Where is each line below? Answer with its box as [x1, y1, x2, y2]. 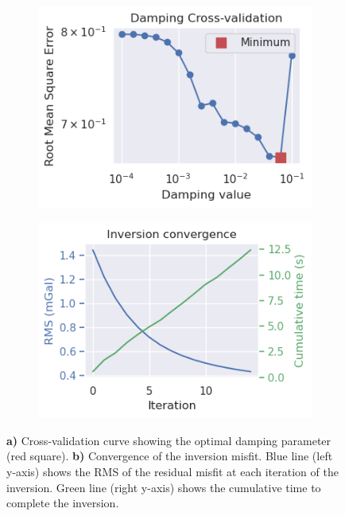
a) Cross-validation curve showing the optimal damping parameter [6, 432, 331, 448]
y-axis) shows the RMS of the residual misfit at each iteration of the [6, 463, 339, 479]
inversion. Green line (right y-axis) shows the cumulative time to [6, 479, 321, 495]
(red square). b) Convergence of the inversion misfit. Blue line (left [6, 448, 333, 464]
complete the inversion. [6, 494, 119, 511]
